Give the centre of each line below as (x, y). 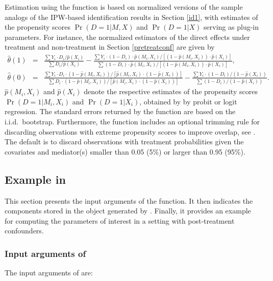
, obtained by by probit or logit (188, 101)
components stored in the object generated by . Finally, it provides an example (128, 211)
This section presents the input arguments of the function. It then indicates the (129, 200)
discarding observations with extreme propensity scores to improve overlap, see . (130, 131)
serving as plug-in (231, 27)
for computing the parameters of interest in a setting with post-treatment (120, 220)
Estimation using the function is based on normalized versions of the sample (124, 7)
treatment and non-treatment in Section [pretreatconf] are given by (110, 47)
